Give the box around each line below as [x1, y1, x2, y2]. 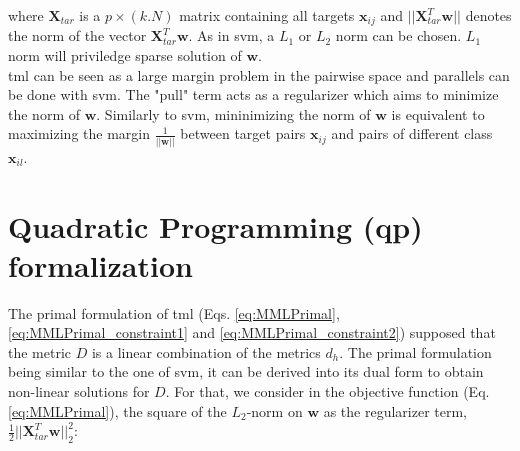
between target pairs [180, 123, 306, 144]
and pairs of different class [331, 123, 493, 144]
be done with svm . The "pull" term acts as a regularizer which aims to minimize [8, 84, 499, 105]
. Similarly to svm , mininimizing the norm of [96, 103, 371, 124]
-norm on [246, 400, 303, 421]
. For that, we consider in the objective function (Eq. [165, 381, 490, 402]
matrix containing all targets [179, 5, 355, 25]
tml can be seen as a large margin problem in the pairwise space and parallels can [8, 64, 510, 85]
